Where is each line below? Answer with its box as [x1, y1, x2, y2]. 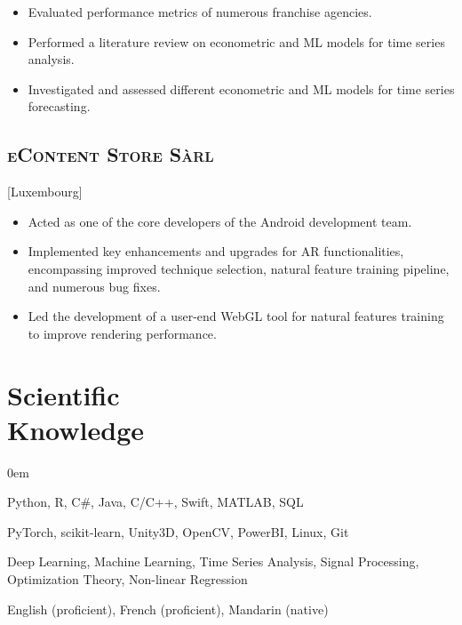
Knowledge [7, 411, 145, 447]
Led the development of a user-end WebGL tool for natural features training [28, 307, 444, 325]
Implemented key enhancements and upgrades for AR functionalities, [28, 242, 404, 260]
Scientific [7, 376, 120, 413]
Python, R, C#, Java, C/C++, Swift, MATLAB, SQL [7, 493, 304, 511]
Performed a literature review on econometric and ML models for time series [28, 32, 445, 51]
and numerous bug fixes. [28, 276, 161, 295]
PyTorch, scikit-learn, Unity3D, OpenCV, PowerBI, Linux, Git [7, 522, 349, 541]
